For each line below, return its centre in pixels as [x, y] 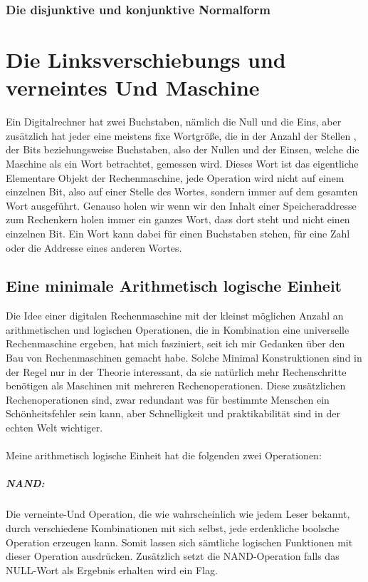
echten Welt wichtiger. [54, 428]
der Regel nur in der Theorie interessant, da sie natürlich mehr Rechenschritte [176, 371]
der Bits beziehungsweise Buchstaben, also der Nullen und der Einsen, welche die [183, 149]
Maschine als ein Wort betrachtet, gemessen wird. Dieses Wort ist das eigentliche [182, 163]
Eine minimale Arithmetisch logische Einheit [174, 286]
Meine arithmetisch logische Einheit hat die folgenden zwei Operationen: [164, 455]
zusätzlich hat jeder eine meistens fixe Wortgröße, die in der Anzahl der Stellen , [181, 135]
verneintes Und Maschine [133, 87]
